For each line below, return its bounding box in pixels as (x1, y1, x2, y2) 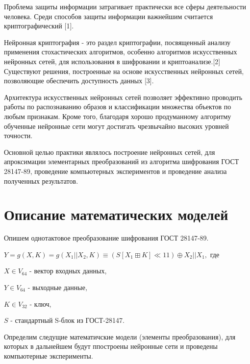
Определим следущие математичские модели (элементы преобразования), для (4, 331, 236, 341)
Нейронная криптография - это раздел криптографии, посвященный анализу (4, 37, 231, 47)
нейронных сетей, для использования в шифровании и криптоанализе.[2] (4, 56, 221, 66)
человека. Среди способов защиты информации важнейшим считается (4, 11, 213, 21)
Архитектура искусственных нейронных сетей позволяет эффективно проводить (4, 92, 243, 102)
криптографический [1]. (4, 21, 74, 31)
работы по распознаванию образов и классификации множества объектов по (4, 101, 231, 112)
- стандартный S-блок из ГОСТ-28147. (10, 315, 125, 325)
